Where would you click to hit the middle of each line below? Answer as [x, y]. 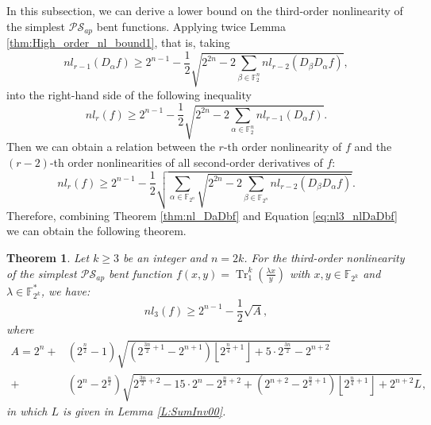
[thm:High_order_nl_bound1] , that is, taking [118, 42]
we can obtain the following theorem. [96, 231]
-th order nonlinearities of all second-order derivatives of [186, 162]
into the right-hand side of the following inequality [129, 94]
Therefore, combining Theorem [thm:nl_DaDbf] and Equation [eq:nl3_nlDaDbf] [202, 215]
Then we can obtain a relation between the [111, 147]
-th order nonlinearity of [283, 147]
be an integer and [165, 258]
